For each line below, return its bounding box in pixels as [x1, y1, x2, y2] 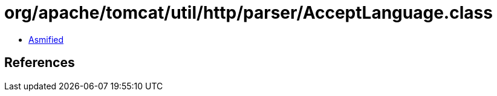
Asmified [28, 34, 64, 45]
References [4, 55, 75, 71]
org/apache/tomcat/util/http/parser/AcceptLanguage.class [4, 2, 493, 23]
